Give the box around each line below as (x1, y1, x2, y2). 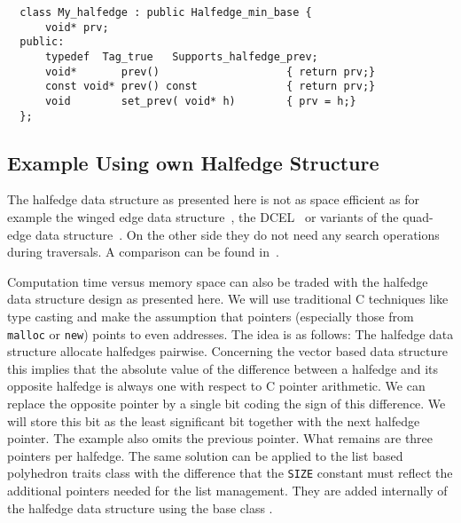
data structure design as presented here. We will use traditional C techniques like (7, 289, 449, 308)
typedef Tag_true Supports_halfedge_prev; (44, 50, 318, 63)
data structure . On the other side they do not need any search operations (35, 225, 440, 243)
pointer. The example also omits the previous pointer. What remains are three (7, 429, 434, 448)
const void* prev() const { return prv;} (44, 80, 376, 93)
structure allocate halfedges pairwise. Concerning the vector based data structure (7, 342, 448, 361)
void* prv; (44, 20, 109, 34)
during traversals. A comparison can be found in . (7, 242, 279, 261)
